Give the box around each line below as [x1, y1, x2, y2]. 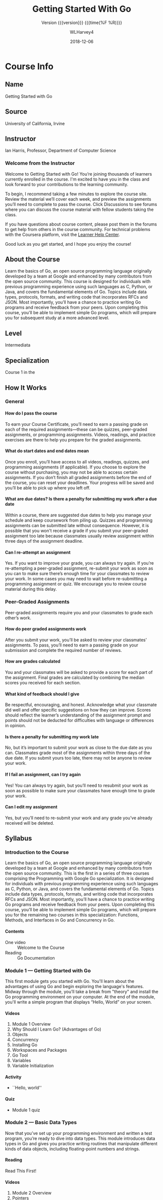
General [5, 398, 24, 405]
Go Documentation [17, 955, 55, 961]
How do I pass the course [5, 410, 57, 416]
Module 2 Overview [12, 1190, 52, 1196]
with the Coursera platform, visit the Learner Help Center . [5, 231, 120, 237]
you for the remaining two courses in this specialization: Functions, [5, 912, 139, 918]
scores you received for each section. [5, 679, 81, 686]
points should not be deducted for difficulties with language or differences [5, 717, 154, 723]
